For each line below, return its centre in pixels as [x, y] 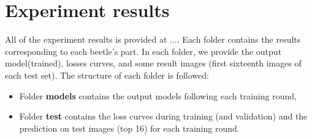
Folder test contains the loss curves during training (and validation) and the [163, 116]
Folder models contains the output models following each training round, [158, 95]
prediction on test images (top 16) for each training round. [129, 128]
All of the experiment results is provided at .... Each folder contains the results [153, 39]
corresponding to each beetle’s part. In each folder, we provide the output [143, 51]
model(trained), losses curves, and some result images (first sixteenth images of [153, 63]
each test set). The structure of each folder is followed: [107, 75]
